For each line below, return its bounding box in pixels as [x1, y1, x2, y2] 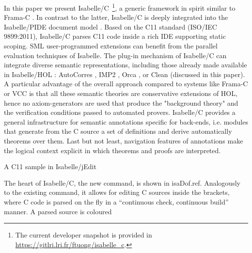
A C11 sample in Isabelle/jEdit [4, 161, 96, 172]
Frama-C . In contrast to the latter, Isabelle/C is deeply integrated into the [4, 12, 228, 22]
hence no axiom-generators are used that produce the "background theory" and [4, 97, 238, 108]
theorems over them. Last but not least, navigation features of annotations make [4, 135, 243, 145]
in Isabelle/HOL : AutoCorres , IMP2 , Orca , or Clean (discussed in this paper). [4, 69, 245, 79]
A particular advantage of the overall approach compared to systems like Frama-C [4, 79, 248, 89]
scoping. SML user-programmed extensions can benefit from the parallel [4, 41, 218, 51]
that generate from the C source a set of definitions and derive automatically [4, 126, 232, 136]
